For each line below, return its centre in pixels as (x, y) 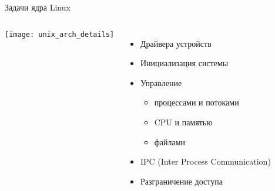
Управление (161, 82)
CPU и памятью (183, 122)
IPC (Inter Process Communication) (205, 161)
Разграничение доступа (181, 181)
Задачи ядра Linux (38, 7)
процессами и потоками (197, 102)
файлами (170, 141)
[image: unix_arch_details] (60, 34)
